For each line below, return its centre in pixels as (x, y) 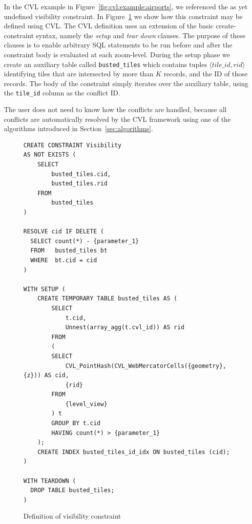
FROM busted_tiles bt (69, 251)
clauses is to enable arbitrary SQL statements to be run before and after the (118, 45)
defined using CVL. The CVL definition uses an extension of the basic (109, 26)
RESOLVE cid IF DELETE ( (64, 232)
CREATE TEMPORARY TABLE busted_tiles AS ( (107, 299)
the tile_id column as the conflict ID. (62, 93)
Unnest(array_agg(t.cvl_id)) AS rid (125, 328)
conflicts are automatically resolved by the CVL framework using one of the (117, 119)
